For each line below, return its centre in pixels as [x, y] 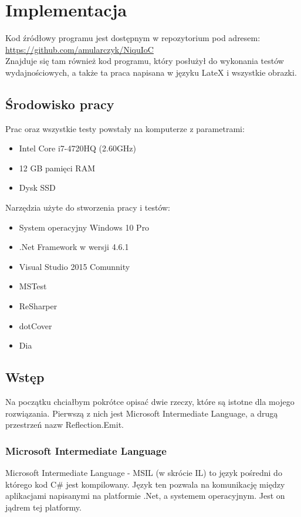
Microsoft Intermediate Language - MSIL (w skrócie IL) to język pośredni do [144, 473]
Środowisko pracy [60, 104]
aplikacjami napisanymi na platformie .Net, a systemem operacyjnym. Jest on [145, 496]
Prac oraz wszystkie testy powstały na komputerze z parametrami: [125, 128]
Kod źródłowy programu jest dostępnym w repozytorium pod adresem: [133, 38]
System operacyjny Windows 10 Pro [84, 227]
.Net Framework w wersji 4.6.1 [74, 247]
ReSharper [38, 306]
